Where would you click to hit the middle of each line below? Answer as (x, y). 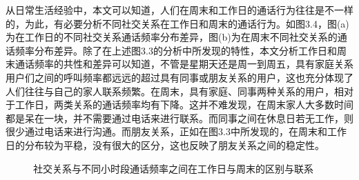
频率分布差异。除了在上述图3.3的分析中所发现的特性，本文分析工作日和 (176, 50)
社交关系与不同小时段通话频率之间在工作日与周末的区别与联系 (173, 168)
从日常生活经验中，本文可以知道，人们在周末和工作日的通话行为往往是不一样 (179, 10)
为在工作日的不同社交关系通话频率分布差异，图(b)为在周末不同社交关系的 (172, 37)
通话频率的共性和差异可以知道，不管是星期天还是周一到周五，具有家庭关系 (184, 64)
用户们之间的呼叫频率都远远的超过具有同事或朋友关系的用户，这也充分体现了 (179, 77)
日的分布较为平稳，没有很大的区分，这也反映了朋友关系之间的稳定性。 (165, 144)
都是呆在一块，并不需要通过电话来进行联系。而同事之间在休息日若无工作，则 (179, 118)
